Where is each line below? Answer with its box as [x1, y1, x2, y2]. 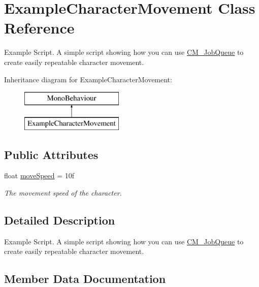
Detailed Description [4, 212, 115, 228]
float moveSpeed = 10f [4, 170, 75, 181]
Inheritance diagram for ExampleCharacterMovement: [4, 74, 172, 84]
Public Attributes [4, 146, 99, 162]
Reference [4, 17, 75, 38]
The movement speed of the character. [4, 187, 122, 198]
